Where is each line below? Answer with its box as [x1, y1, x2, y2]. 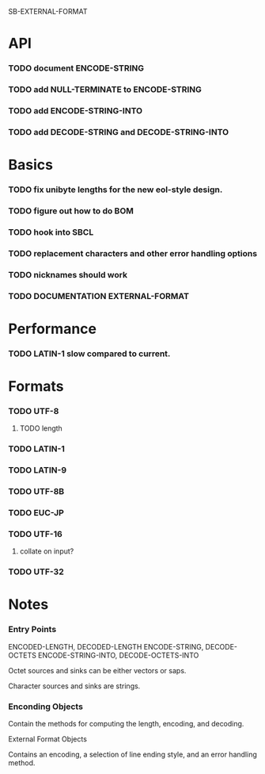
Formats [8, 377, 64, 395]
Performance [8, 320, 97, 338]
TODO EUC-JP [8, 507, 65, 518]
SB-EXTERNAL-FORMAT [8, 7, 88, 16]
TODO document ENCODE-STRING [8, 63, 145, 74]
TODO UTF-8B [8, 485, 65, 496]
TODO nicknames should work [8, 269, 128, 280]
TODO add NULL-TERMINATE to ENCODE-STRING [8, 84, 202, 95]
